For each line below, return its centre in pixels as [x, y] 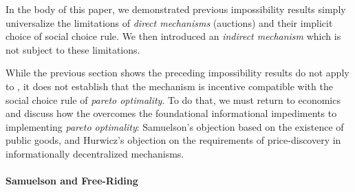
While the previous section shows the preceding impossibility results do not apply [177, 73]
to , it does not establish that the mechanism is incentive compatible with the [169, 86]
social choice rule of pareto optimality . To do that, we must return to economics [173, 99]
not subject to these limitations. [73, 49]
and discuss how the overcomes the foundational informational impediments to [171, 113]
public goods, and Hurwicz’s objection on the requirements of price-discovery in [173, 140]
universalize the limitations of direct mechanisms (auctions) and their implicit [169, 22]
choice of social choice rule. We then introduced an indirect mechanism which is [173, 36]
